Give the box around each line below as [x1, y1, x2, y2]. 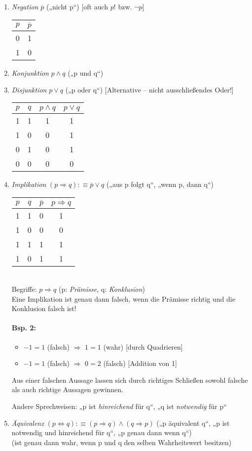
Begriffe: [11, 284, 37, 294]
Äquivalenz [11, 417, 44, 428]
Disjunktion [11, 84, 47, 94]
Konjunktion [11, 68, 49, 78]
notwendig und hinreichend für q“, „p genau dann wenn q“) [11, 427, 192, 438]
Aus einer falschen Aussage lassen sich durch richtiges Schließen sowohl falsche [11, 374, 248, 385]
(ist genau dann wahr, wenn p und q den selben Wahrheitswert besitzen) [11, 437, 232, 447]
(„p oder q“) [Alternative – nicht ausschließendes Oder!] [65, 84, 234, 94]
